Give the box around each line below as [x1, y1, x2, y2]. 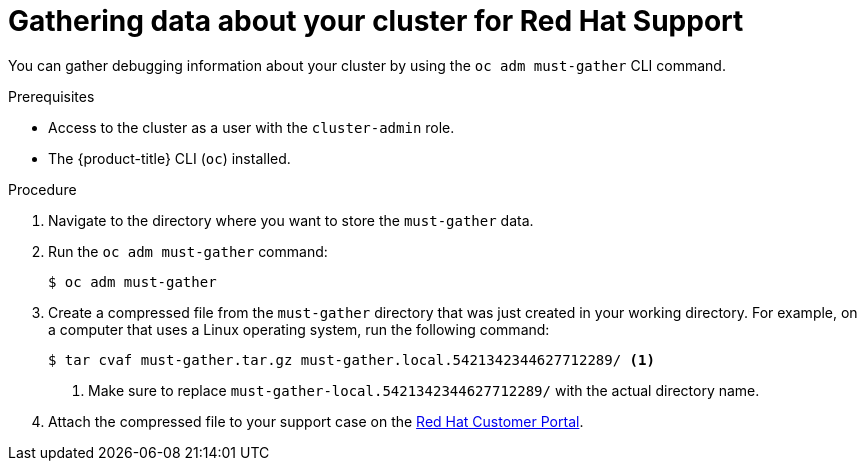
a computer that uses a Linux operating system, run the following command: [48, 320, 550, 338]
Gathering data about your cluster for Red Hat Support [8, 4, 744, 38]
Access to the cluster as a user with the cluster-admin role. [48, 118, 455, 136]
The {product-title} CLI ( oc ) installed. [48, 149, 291, 167]
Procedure [8, 180, 77, 198]
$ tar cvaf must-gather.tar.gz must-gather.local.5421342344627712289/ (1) [48, 351, 655, 368]
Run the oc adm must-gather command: [48, 242, 328, 260]
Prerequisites [8, 87, 95, 105]
